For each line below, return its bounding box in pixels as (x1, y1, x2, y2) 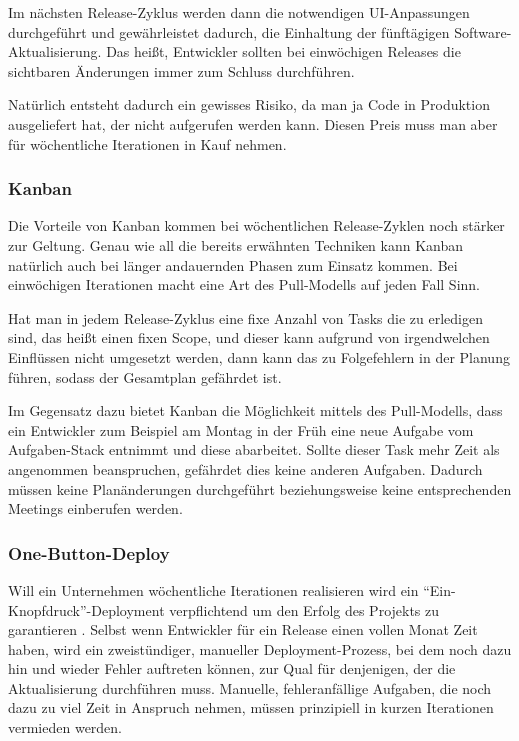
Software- (454, 21, 512, 42)
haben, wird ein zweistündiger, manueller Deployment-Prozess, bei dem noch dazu (8, 638, 512, 659)
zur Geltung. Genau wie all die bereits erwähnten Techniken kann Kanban (8, 234, 464, 255)
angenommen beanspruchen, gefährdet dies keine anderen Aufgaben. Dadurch (8, 458, 483, 479)
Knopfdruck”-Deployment (8, 599, 165, 620)
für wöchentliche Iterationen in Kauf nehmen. (8, 133, 287, 154)
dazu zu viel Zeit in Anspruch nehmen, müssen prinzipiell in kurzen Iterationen (8, 697, 494, 718)
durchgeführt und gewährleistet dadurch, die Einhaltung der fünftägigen (8, 21, 450, 42)
